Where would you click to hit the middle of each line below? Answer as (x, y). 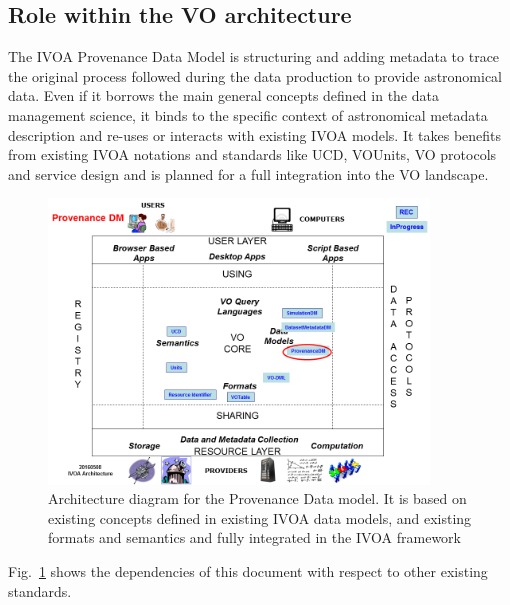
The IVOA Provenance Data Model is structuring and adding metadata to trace (254, 56)
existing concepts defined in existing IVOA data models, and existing (260, 517)
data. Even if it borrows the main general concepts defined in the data (223, 95)
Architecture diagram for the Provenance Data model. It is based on (257, 498)
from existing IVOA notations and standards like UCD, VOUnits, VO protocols (252, 154)
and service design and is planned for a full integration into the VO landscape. (248, 173)
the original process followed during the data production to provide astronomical (255, 75)
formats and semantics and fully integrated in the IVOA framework (254, 537)
